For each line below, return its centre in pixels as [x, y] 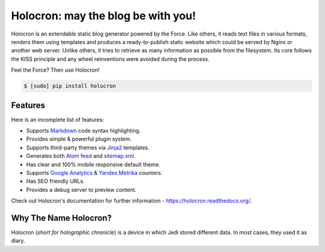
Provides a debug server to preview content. [81, 189]
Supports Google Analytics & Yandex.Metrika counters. [94, 172]
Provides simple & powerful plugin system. [79, 139]
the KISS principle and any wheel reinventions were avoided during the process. [110, 59]
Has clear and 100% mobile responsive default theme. [93, 164]
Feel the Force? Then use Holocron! [55, 70]
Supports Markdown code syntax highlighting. [83, 130]
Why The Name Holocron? [61, 218]
